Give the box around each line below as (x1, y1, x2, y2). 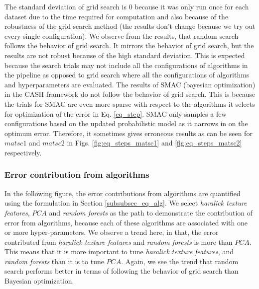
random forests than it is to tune (4, 256, 104, 266)
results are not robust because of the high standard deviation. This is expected (4, 50, 245, 60)
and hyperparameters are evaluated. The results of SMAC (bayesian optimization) (4, 79, 256, 89)
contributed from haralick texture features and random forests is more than (4, 236, 233, 247)
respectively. (4, 147, 42, 157)
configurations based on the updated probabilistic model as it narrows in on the (4, 118, 248, 129)
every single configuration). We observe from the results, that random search (4, 30, 239, 41)
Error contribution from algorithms (4, 168, 149, 181)
